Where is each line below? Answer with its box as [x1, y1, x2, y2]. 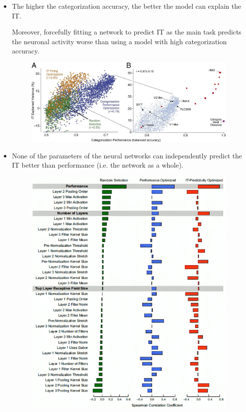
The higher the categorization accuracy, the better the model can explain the [12, 1, 241, 11]
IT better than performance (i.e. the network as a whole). [12, 160, 183, 170]
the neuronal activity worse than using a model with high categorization [12, 36, 227, 46]
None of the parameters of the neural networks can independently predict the [12, 150, 242, 160]
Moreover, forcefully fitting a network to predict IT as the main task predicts [12, 27, 242, 37]
